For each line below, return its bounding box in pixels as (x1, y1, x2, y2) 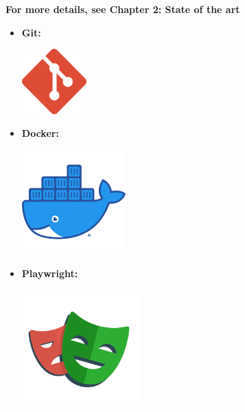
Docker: (21, 126, 59, 140)
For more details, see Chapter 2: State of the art (5, 2, 240, 16)
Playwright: (21, 265, 78, 280)
